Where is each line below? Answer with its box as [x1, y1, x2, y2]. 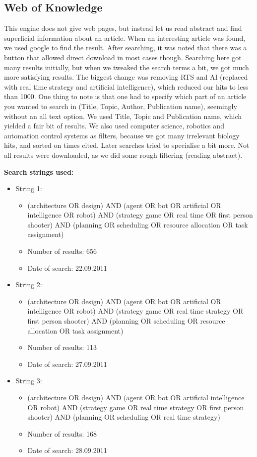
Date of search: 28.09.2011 [27, 445, 107, 456]
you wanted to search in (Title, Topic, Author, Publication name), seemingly [4, 101, 237, 111]
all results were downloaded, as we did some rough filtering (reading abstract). [4, 149, 243, 160]
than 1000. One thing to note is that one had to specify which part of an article [4, 91, 247, 102]
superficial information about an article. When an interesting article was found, [4, 32, 246, 43]
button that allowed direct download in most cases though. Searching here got [4, 52, 242, 62]
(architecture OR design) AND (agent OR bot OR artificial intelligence [27, 392, 245, 403]
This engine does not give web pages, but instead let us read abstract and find [4, 23, 242, 33]
